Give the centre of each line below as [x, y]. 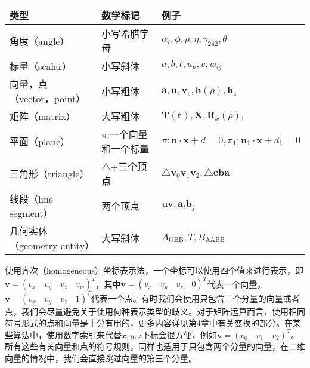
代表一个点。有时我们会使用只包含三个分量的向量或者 [195, 298]
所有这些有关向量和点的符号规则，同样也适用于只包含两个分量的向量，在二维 [155, 346]
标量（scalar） [41, 66]
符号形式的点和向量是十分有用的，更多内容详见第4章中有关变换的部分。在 [149, 323]
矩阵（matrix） [43, 116]
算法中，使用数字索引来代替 [67, 334]
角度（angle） [40, 41]
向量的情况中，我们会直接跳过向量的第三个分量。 [101, 358]
